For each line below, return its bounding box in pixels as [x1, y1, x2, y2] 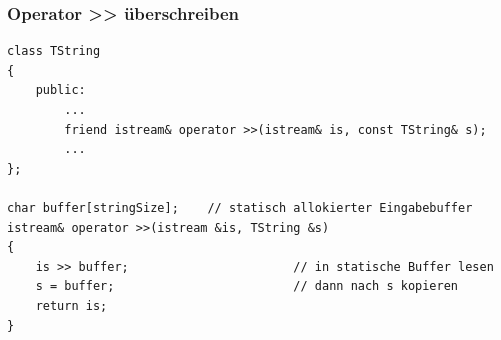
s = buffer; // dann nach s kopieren [35, 279, 459, 294]
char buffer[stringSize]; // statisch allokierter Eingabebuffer [7, 200, 473, 215]
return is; [35, 298, 108, 313]
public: [35, 83, 86, 98]
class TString [7, 44, 101, 59]
